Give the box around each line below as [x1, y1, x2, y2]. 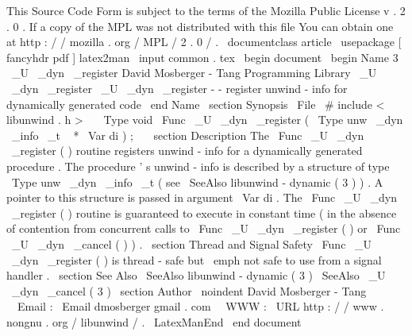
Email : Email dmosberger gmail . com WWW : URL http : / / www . [17, 298, 384, 315]
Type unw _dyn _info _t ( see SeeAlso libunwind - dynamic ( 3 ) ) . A [11, 173, 383, 190]
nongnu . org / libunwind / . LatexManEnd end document [6, 313, 302, 330]
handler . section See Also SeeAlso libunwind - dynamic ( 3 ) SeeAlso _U [6, 267, 386, 284]
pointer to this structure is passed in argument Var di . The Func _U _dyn [6, 189, 397, 206]
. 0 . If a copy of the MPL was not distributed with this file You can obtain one [6, 17, 394, 34]
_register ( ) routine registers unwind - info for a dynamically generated [11, 142, 363, 159]
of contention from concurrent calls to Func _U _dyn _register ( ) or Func [6, 220, 401, 237]
